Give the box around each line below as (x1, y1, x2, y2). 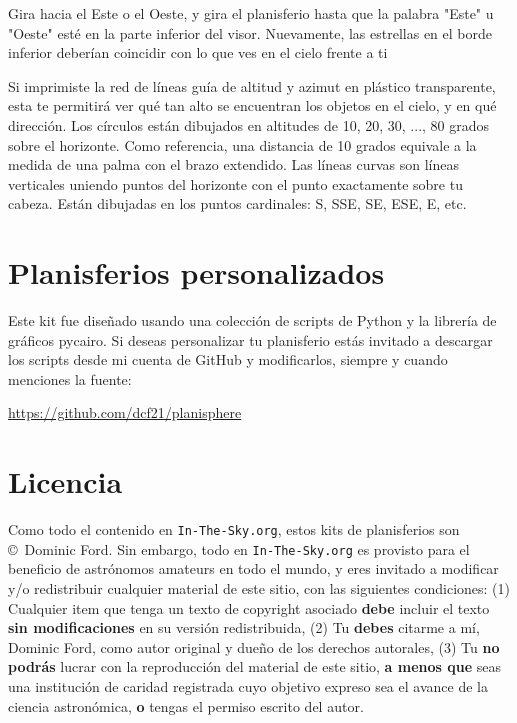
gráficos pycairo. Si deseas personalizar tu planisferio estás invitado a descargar (8, 329, 493, 350)
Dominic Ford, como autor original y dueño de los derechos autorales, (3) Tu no (8, 636, 500, 657)
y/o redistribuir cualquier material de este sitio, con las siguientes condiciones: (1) (8, 578, 510, 599)
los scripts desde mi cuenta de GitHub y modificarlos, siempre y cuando (8, 349, 448, 370)
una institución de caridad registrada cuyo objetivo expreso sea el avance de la (8, 676, 488, 697)
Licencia (8, 461, 123, 502)
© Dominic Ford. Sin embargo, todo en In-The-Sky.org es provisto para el (8, 538, 470, 559)
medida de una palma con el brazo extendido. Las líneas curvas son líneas (8, 154, 459, 175)
